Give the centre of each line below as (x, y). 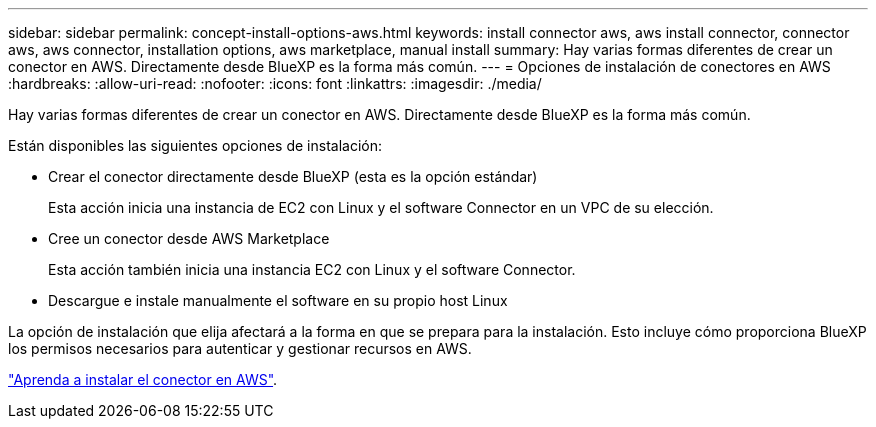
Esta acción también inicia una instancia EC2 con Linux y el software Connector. (312, 269)
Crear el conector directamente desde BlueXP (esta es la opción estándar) (293, 176)
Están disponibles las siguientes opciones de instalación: (195, 145)
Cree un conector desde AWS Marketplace (189, 238)
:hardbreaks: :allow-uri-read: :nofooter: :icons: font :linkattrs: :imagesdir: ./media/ (275, 83)
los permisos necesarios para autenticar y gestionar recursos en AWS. (240, 348)
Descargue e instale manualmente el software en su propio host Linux (278, 300)
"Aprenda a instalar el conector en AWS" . (143, 379)
